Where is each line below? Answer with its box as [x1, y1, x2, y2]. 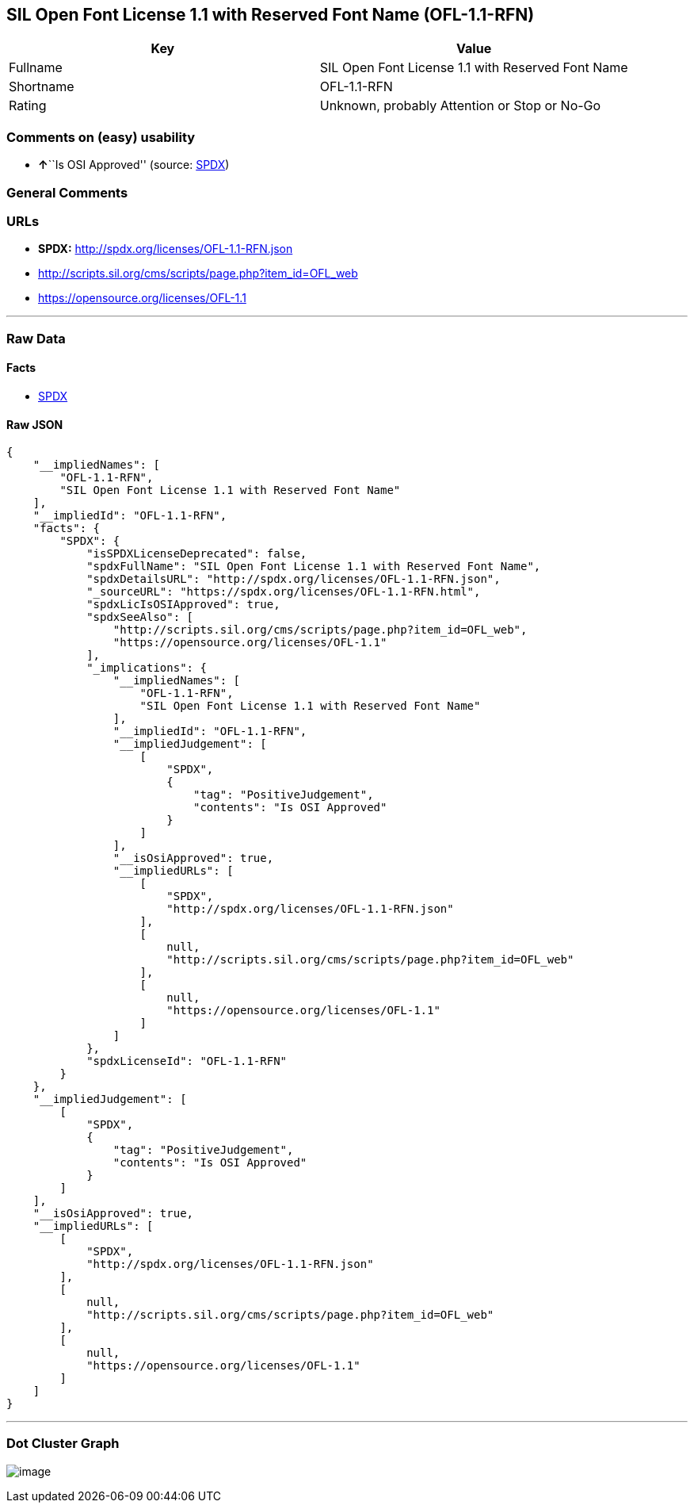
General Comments [6, 184, 128, 201]
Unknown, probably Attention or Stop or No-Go [319, 98, 601, 114]
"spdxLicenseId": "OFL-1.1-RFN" [86, 1055, 288, 1068]
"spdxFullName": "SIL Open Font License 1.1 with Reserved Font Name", [86, 560, 541, 573]
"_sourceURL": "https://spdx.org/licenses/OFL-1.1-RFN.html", [86, 585, 481, 599]
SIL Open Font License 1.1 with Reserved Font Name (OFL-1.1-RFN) [6, 5, 535, 25]
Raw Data [6, 330, 66, 347]
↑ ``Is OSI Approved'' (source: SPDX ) [38, 158, 230, 172]
